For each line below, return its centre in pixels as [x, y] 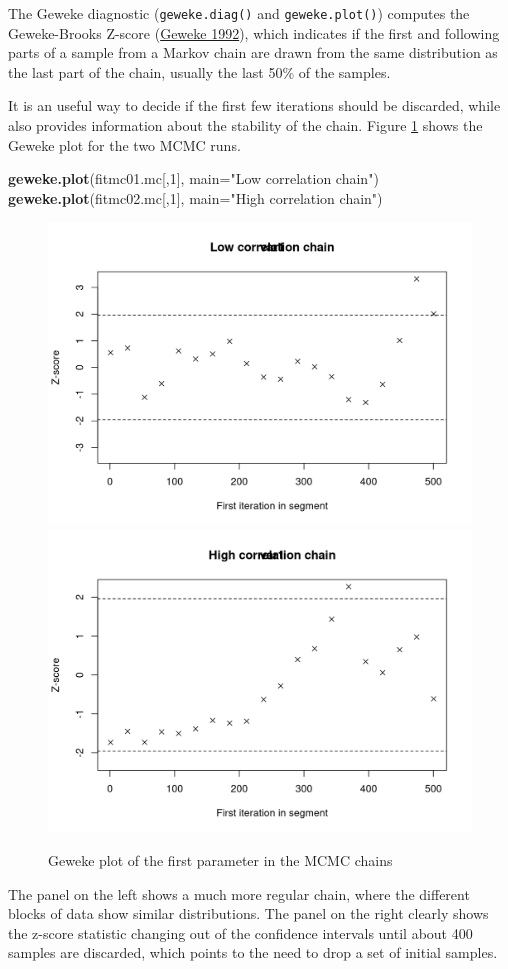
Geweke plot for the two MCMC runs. [124, 144]
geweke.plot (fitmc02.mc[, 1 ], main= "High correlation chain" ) [195, 197]
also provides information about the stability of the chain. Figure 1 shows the [245, 125]
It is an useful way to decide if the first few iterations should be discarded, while [254, 105]
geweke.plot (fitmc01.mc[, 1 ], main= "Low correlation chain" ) [193, 178]
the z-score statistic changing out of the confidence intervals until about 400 [240, 932]
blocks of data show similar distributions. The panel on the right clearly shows [248, 913]
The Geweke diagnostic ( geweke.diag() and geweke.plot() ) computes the [239, 13]
